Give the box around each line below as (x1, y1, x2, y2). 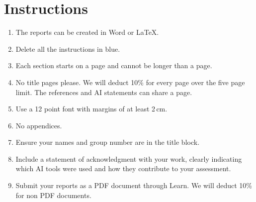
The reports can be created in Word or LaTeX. (15, 27, 159, 37)
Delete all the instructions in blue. (15, 43, 120, 54)
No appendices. (15, 120, 62, 130)
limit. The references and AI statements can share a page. (15, 87, 192, 97)
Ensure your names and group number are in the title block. (15, 137, 200, 147)
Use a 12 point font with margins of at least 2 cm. (15, 103, 168, 114)
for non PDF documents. (15, 190, 91, 200)
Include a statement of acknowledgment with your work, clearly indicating (15, 153, 242, 164)
